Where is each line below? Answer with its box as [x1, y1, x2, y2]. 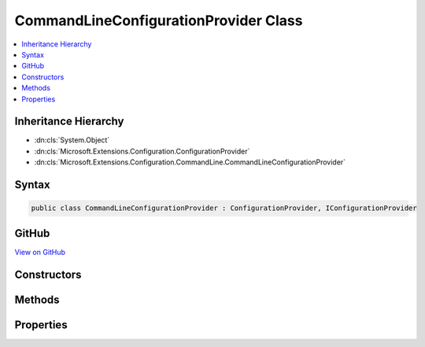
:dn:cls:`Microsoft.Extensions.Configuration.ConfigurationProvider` [34, 146, 250, 156]
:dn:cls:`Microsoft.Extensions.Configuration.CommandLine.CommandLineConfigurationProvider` [34, 157, 346, 167]
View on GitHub [14, 247, 66, 257]
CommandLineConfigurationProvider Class [14, 12, 303, 29]
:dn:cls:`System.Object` [34, 135, 110, 145]
